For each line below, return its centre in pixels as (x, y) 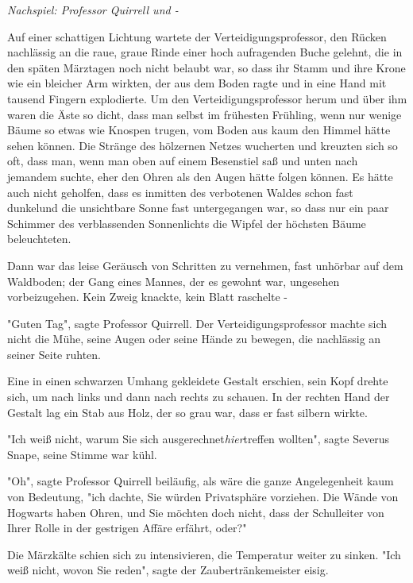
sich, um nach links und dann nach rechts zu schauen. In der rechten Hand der (199, 397)
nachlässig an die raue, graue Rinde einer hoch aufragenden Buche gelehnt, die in (205, 52)
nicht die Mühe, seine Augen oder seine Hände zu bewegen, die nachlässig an (194, 339)
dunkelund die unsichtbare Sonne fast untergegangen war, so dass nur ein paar (198, 208)
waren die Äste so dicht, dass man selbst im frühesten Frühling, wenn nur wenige (205, 114)
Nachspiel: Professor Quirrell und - (93, 10)
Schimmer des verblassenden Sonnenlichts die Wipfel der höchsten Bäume (187, 223)
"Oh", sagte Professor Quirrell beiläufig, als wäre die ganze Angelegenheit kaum (201, 481)
